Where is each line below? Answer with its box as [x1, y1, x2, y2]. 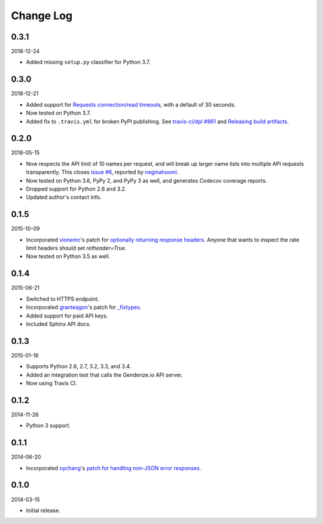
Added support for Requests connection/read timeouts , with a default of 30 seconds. [26, 101, 236, 108]
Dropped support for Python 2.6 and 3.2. [26, 186, 127, 192]
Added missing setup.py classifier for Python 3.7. [26, 59, 151, 66]
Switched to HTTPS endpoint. [26, 295, 99, 302]
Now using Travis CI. [26, 380, 77, 387]
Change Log [11, 9, 73, 22]
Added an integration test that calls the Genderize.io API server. [26, 371, 183, 378]
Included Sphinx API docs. [26, 320, 91, 328]
